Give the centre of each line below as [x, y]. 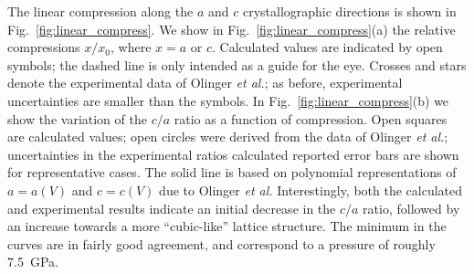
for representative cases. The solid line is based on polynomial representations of [232, 172]
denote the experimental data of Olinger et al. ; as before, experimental [205, 83]
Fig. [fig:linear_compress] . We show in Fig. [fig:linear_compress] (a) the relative [232, 29]
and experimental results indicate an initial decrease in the [172, 208]
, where [131, 47]
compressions [44, 47]
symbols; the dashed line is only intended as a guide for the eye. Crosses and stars [237, 64]
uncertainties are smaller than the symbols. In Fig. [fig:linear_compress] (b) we [228, 100]
